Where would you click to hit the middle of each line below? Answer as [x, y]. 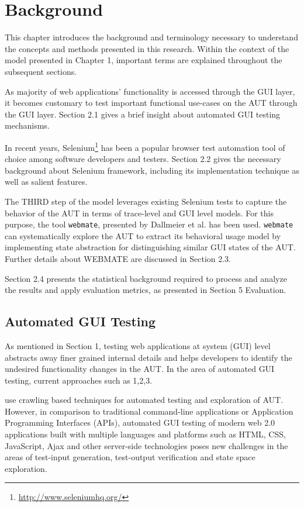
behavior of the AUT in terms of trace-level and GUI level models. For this [139, 213]
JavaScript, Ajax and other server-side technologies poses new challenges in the [146, 445]
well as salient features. [46, 182]
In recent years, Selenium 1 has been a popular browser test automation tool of [145, 146]
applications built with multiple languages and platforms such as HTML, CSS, [145, 434]
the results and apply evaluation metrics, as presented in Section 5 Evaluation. [146, 290]
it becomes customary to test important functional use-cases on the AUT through [151, 103]
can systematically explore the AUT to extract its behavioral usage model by [143, 235]
